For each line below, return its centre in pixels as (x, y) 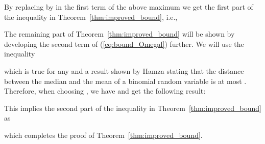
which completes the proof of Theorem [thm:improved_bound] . (103, 135)
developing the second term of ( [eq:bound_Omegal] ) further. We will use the (124, 44)
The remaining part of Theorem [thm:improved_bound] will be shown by (119, 34)
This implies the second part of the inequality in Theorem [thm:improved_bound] (133, 108)
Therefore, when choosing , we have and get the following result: (105, 91)
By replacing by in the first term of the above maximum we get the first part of (129, 7)
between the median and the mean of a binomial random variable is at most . (125, 81)
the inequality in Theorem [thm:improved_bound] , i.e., (91, 17)
